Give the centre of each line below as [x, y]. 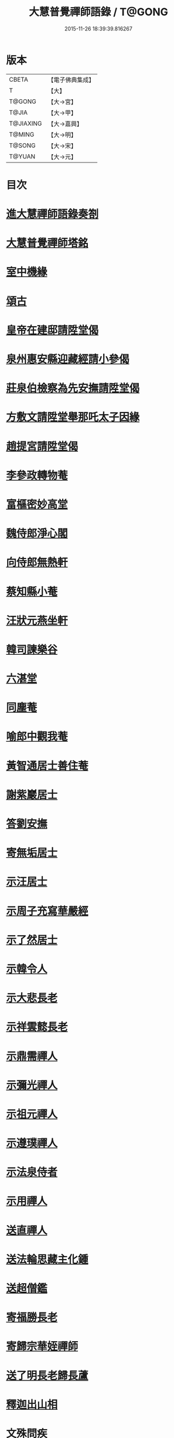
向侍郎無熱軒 [37, 562]
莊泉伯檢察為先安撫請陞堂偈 [73, 388]
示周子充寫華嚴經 [47, 911]
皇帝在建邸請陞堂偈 [52, 330]
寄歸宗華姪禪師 [42, 1346]
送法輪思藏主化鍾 [47, 1259]
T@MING [22, 134]
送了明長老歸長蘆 [47, 1376]
